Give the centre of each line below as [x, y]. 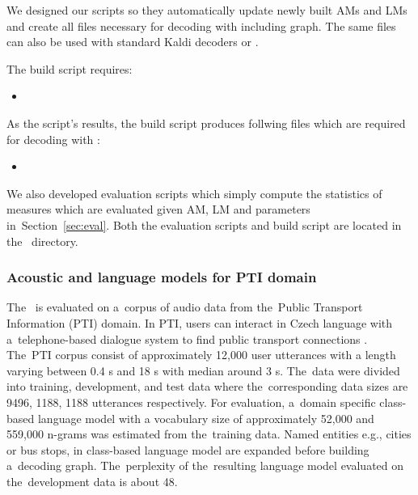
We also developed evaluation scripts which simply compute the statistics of [194, 193]
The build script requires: [70, 68]
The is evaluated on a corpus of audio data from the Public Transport [185, 307]
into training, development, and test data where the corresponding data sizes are [207, 386]
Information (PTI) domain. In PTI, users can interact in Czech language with [200, 322]
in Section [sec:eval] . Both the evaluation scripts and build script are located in [204, 224]
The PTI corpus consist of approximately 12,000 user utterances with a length [201, 355]
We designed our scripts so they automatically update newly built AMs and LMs [207, 10]
